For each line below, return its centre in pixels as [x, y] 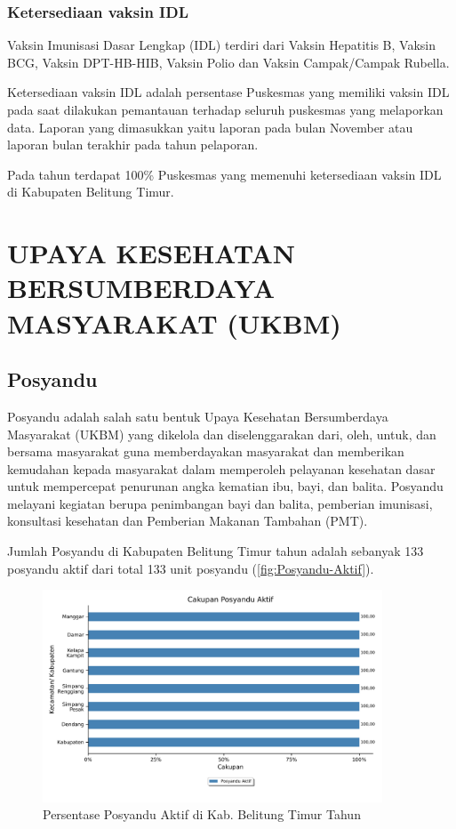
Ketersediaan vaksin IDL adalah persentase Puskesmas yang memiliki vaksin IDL [228, 92]
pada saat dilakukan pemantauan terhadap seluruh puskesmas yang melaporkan [225, 109]
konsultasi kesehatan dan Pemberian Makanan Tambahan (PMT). [188, 521]
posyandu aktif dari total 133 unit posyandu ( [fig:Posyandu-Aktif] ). [191, 568]
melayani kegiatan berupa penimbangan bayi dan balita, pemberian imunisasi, [220, 503]
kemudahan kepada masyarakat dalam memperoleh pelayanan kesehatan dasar [221, 468]
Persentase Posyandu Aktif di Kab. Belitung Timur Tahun [202, 814]
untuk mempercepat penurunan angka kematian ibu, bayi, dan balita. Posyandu [225, 486]
